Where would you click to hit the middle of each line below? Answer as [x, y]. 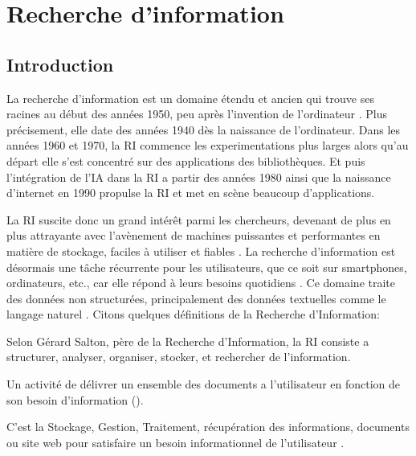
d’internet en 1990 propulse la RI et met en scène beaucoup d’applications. [191, 193]
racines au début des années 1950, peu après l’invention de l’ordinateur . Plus [197, 114]
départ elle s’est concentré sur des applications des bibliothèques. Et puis [186, 160]
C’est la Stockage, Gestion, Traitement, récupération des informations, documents [208, 427]
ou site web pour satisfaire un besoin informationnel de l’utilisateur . [175, 442]
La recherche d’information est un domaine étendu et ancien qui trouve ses [190, 98]
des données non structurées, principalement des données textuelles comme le [196, 298]
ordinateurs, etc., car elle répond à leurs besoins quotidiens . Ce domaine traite [201, 283]
